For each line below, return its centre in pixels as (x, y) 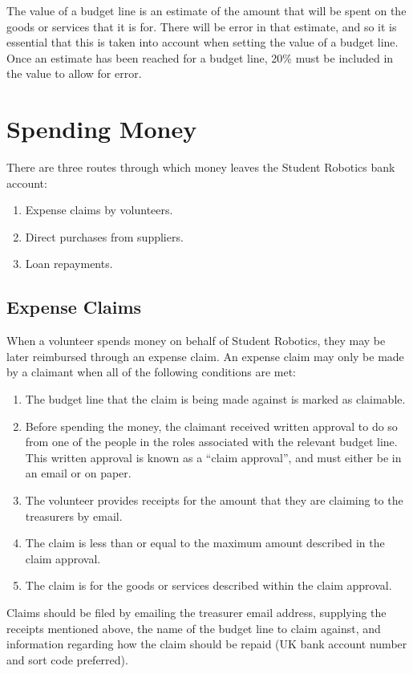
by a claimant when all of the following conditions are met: (152, 372)
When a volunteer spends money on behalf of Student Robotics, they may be (196, 341)
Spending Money (102, 129)
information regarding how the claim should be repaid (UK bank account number (207, 644)
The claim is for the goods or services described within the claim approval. (209, 585)
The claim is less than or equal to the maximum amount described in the (205, 543)
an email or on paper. (78, 473)
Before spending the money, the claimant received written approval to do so (211, 426)
